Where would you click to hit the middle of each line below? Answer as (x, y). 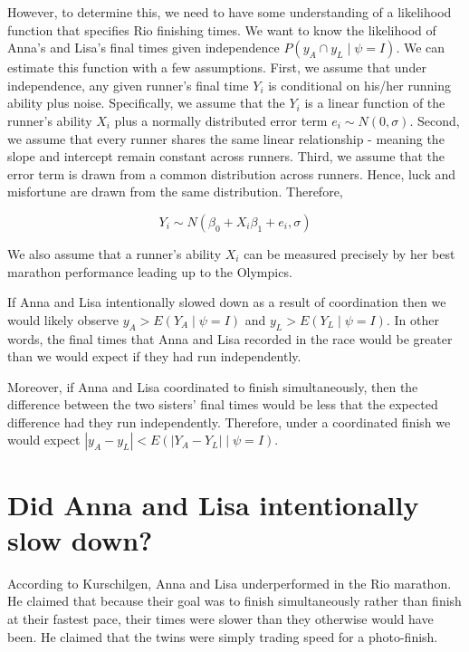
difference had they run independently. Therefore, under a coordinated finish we (229, 422)
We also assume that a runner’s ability (115, 253)
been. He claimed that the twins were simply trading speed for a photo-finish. (223, 636)
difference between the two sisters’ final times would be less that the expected (223, 404)
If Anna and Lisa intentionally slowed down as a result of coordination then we (227, 302)
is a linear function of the (375, 103)
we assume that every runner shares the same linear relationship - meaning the (226, 138)
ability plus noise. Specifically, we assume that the (146, 103)
